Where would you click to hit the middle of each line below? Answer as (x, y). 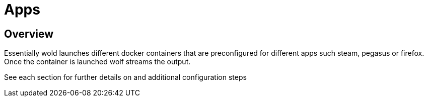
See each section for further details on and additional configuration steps (125, 77)
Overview (29, 34)
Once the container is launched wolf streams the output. (97, 62)
